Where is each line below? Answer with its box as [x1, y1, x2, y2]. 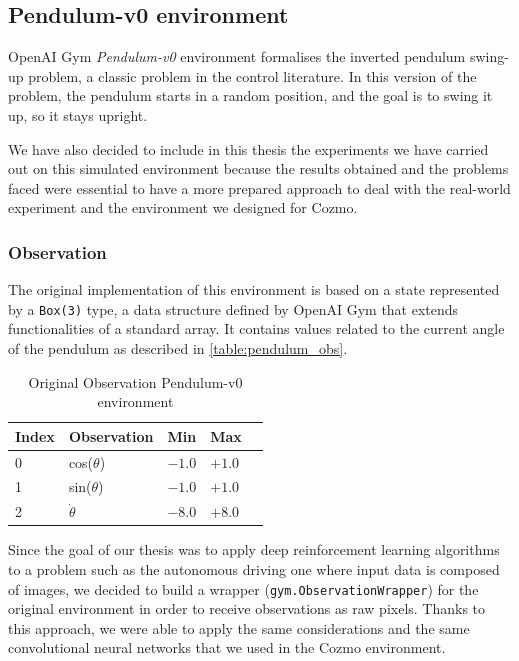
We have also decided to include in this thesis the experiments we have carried [8, 138, 489, 159]
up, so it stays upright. [8, 104, 148, 125]
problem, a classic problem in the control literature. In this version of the [28, 65, 477, 86]
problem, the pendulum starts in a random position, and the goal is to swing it [8, 85, 493, 106]
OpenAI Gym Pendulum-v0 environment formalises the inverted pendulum [8, 46, 466, 67]
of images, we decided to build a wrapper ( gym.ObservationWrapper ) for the [8, 578, 479, 599]
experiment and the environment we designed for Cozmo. [8, 197, 358, 218]
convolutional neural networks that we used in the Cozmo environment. [8, 637, 446, 658]
